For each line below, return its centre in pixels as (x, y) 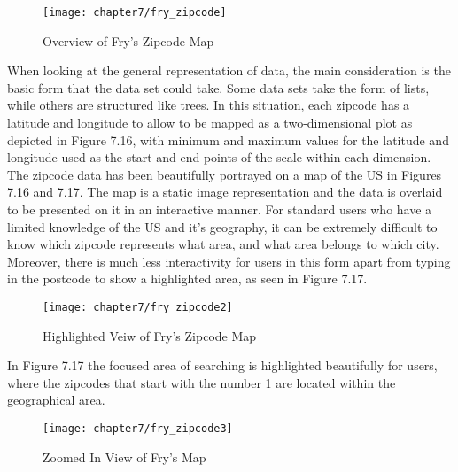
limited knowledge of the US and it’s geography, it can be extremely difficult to (222, 226)
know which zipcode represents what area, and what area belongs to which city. (223, 244)
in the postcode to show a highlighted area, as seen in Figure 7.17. (187, 279)
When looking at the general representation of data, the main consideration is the (229, 70)
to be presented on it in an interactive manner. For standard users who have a (220, 209)
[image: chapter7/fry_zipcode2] (138, 307)
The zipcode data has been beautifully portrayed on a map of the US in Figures (225, 174)
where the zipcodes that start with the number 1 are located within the (202, 382)
